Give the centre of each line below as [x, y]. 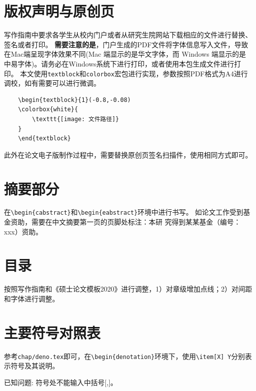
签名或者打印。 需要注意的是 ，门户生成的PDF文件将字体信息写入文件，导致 [126, 44]
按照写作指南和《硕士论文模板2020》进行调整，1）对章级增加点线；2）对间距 [128, 289]
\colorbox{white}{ [48, 110]
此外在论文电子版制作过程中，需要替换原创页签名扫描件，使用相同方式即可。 [128, 154]
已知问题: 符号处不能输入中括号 [54, 382]
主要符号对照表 [52, 332]
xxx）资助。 [23, 231]
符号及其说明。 [35, 366]
